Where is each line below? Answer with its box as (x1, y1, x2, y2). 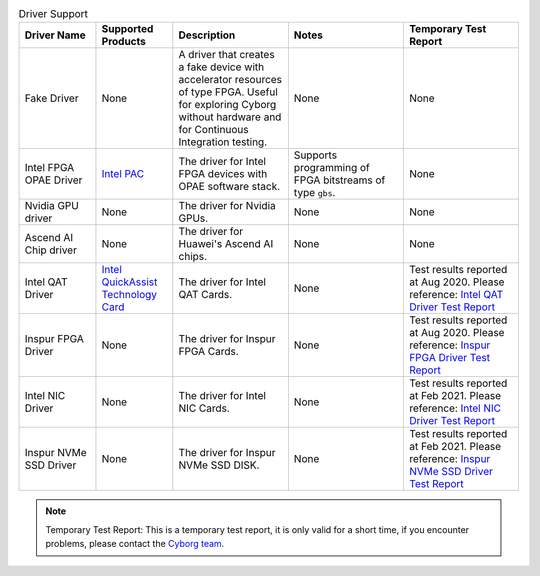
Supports (293, 148, 338, 162)
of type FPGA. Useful (178, 85, 279, 99)
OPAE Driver (24, 173, 83, 187)
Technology (101, 288, 158, 302)
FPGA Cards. (178, 345, 239, 359)
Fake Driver (24, 91, 79, 105)
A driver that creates (178, 48, 275, 62)
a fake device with (178, 60, 265, 74)
